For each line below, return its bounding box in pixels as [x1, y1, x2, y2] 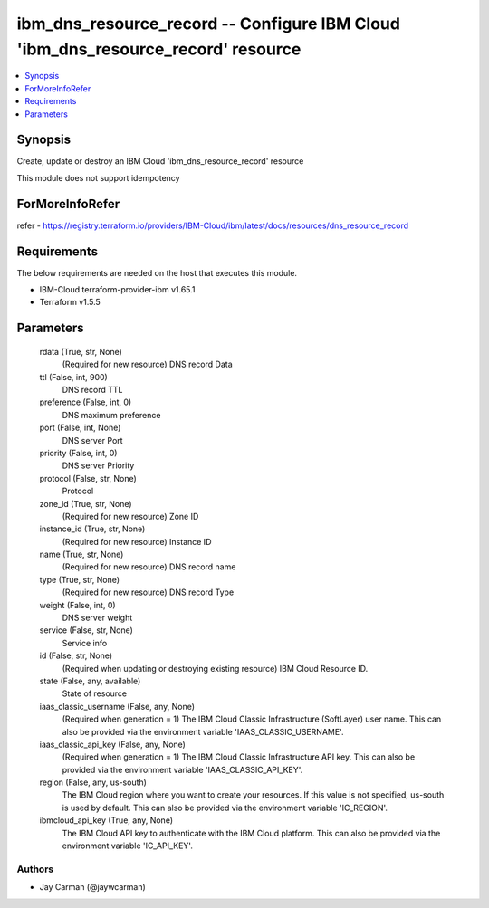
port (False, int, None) [39, 422, 121, 434]
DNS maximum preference [62, 409, 161, 420]
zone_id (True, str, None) [39, 498, 132, 509]
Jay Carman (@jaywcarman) [39, 882, 147, 893]
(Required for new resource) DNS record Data [62, 358, 233, 370]
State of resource [62, 688, 128, 699]
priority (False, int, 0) [39, 447, 118, 458]
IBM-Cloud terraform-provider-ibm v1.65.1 [39, 284, 196, 295]
